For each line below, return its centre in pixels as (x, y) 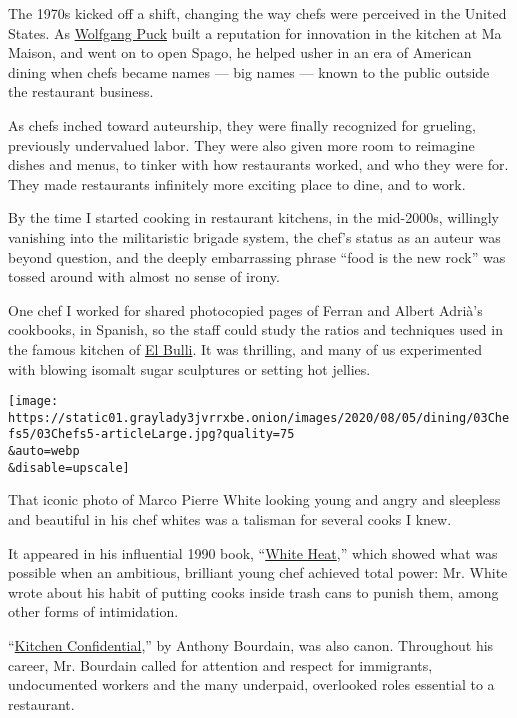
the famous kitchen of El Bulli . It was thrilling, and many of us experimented (245, 348)
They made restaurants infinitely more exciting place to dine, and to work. (237, 183)
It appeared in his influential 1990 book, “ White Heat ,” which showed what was (253, 552)
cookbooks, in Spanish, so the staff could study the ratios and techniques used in (255, 329)
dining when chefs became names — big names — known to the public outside (249, 71)
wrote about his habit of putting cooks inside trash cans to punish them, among (253, 591)
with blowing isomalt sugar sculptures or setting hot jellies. (189, 368)
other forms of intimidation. (93, 611)
